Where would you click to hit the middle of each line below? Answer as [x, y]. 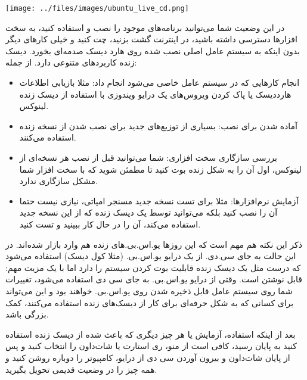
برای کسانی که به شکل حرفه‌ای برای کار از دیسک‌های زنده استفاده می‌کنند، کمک [150, 302]
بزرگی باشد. [27, 314]
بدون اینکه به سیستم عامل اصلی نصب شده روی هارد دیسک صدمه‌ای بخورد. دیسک [153, 50]
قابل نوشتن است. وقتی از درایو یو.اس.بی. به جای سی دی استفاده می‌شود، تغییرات [154, 279]
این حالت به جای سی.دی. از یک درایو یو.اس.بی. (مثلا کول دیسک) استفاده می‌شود [151, 256]
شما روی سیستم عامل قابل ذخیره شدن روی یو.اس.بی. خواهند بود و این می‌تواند [149, 290]
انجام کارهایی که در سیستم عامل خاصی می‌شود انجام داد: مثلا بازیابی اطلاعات [159, 82]
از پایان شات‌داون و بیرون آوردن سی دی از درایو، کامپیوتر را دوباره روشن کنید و [148, 357]
